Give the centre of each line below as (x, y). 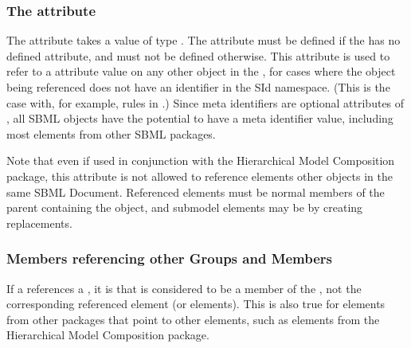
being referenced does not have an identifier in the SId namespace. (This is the (198, 87)
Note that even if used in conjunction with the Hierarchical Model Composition (201, 160)
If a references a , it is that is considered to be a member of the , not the (184, 288)
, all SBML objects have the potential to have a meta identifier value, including (200, 118)
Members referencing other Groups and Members (170, 258)
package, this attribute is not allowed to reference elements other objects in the (200, 176)
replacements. (39, 223)
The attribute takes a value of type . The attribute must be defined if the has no (204, 40)
